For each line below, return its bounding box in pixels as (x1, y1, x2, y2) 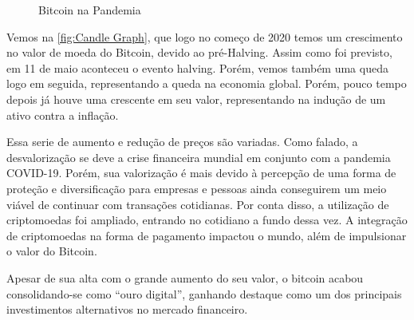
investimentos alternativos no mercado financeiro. (6, 301, 248, 318)
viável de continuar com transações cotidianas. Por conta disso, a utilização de (6, 196, 389, 212)
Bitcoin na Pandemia (38, 2, 141, 18)
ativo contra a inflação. (6, 106, 119, 123)
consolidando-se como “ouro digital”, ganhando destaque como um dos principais (6, 285, 402, 302)
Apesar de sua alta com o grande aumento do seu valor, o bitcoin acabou (6, 269, 364, 286)
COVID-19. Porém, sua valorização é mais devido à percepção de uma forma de (6, 164, 396, 181)
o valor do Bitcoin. (6, 243, 97, 259)
